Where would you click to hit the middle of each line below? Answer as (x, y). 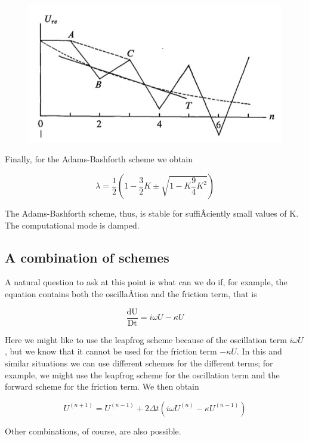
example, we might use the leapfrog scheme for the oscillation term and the (142, 374)
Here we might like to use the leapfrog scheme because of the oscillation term (146, 339)
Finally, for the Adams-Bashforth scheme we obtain (99, 159)
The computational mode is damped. (72, 225)
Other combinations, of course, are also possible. (93, 431)
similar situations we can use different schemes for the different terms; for (139, 363)
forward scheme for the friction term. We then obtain (102, 386)
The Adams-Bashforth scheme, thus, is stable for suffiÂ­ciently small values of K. (152, 213)
